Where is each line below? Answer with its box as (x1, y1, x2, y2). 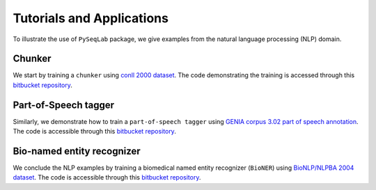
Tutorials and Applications (13, 10, 169, 26)
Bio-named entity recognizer (13, 145, 141, 157)
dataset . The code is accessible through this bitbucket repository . (13, 173, 201, 182)
